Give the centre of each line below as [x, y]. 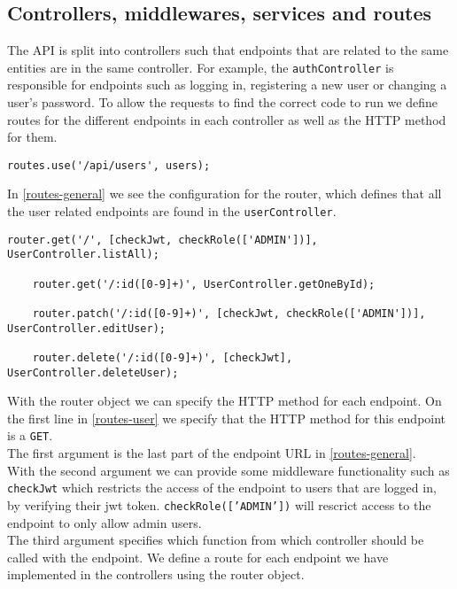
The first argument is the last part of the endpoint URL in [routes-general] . [212, 453]
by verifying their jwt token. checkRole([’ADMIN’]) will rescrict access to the [219, 504]
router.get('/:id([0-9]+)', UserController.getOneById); [204, 284]
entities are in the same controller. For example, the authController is [201, 67]
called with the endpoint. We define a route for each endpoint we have [198, 557]
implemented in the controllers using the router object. [156, 574]
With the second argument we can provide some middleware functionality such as [228, 470]
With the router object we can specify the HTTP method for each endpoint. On [225, 401]
